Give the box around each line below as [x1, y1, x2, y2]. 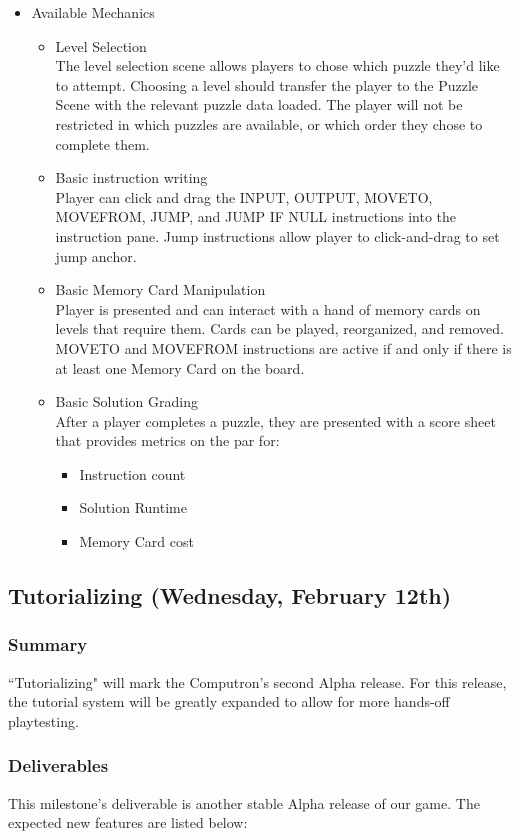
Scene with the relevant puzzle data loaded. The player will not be [55, 94, 463, 115]
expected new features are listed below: [8, 812, 248, 833]
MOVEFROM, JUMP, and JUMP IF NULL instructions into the [55, 206, 457, 227]
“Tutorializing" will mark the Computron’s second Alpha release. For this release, [8, 671, 507, 692]
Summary [8, 632, 88, 657]
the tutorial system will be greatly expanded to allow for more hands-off [8, 691, 450, 712]
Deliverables [8, 753, 109, 778]
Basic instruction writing [55, 167, 208, 188]
